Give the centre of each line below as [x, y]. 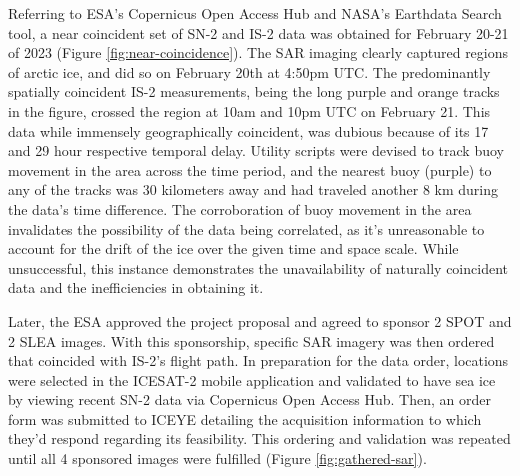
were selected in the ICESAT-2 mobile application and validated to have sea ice [252, 379]
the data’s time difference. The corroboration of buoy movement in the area [240, 208]
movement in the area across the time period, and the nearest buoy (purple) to [250, 169]
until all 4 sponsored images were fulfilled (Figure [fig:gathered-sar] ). [217, 458]
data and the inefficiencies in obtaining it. [136, 287]
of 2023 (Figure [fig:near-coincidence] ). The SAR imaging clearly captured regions [258, 52]
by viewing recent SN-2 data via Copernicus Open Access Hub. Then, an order [249, 399]
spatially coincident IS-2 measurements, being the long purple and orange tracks [254, 91]
